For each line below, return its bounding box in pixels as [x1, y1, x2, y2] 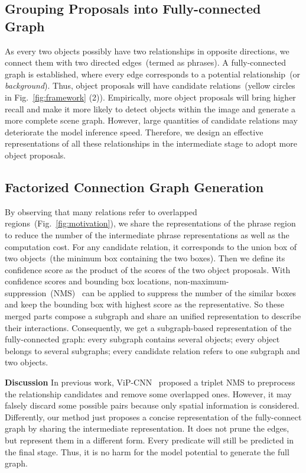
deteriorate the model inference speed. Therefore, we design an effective [5, 125, 263, 138]
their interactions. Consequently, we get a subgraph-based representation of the [5, 321, 292, 333]
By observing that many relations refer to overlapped [5, 205, 197, 218]
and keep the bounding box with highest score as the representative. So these [5, 298, 284, 310]
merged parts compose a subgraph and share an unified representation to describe [5, 310, 301, 322]
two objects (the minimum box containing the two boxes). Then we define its [5, 252, 285, 264]
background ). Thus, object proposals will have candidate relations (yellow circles [5, 79, 295, 92]
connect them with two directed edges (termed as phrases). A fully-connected [5, 56, 286, 69]
